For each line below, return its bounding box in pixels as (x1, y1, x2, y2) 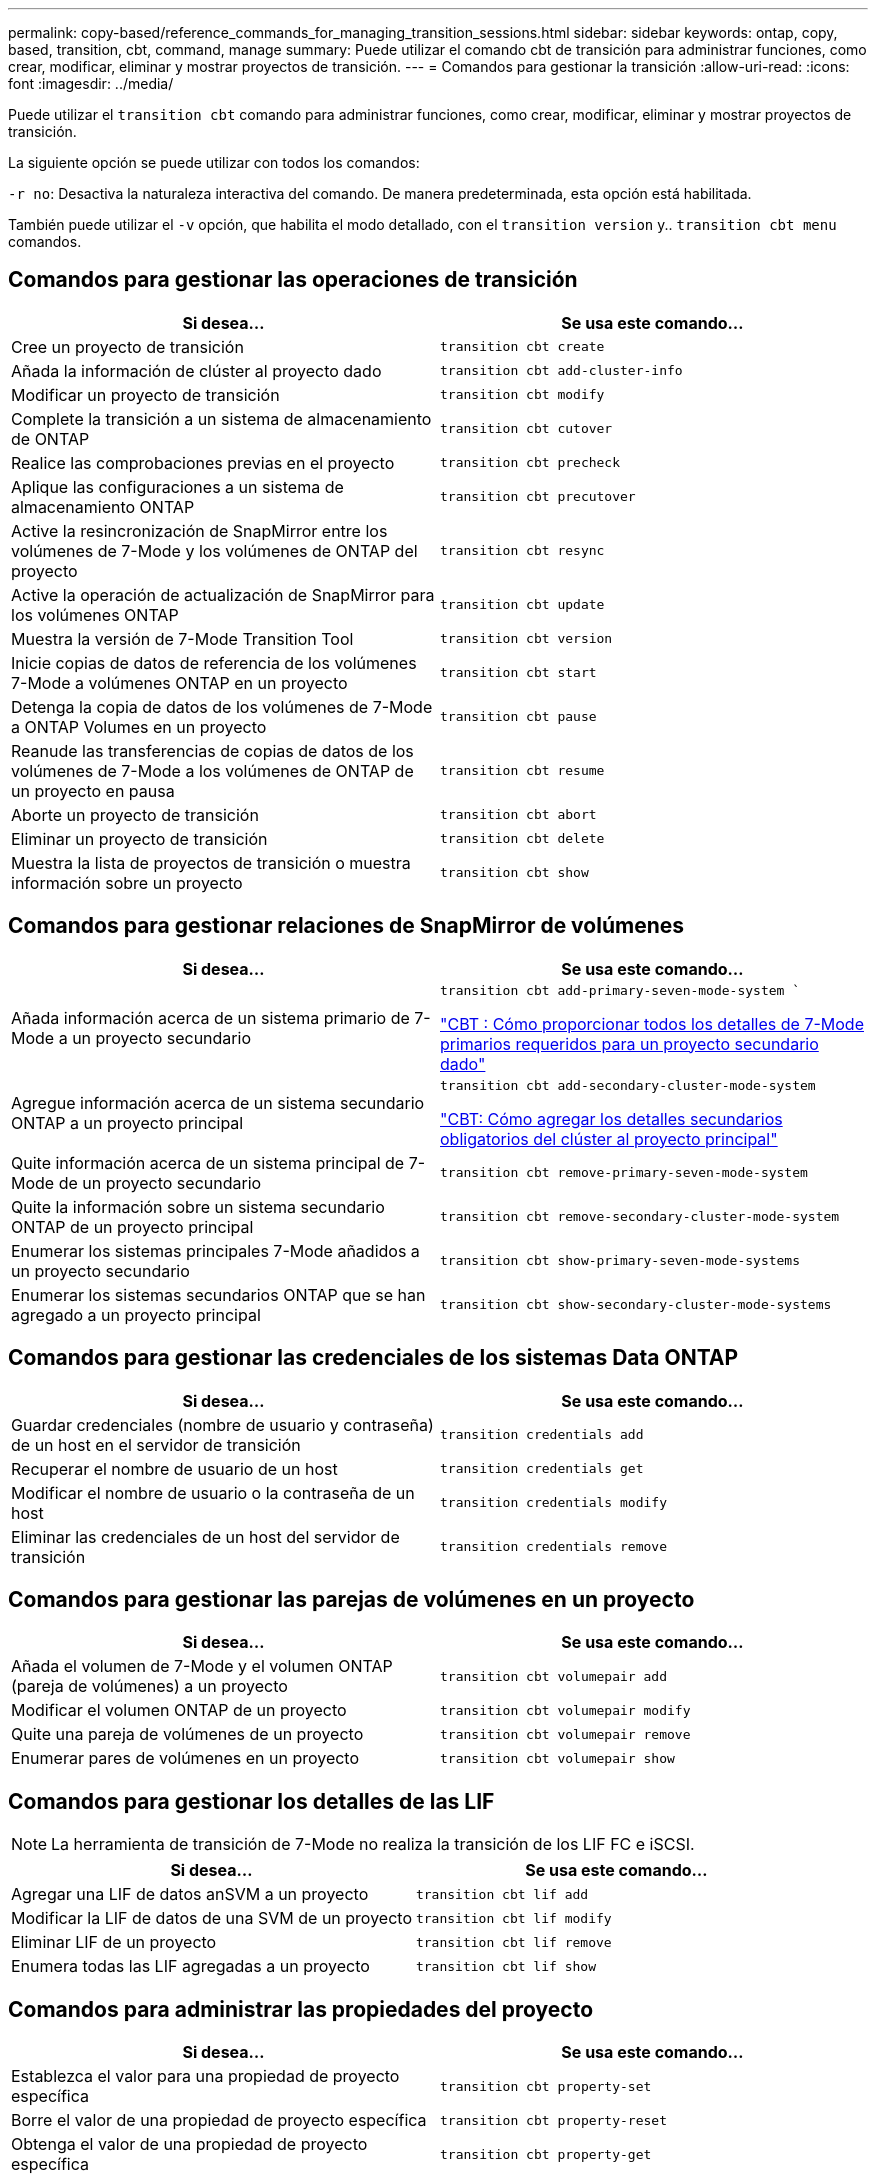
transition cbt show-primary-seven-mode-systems (440, 1253, 801, 1269)
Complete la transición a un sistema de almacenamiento (11, 408, 432, 429)
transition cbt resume (440, 763, 605, 779)
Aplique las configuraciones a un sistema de (11, 476, 344, 497)
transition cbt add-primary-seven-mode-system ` (440, 982, 801, 998)
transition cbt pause (440, 709, 597, 725)
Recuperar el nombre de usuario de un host (11, 1458, 338, 1479)
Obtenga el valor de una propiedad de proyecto (11, 2134, 368, 2155)
